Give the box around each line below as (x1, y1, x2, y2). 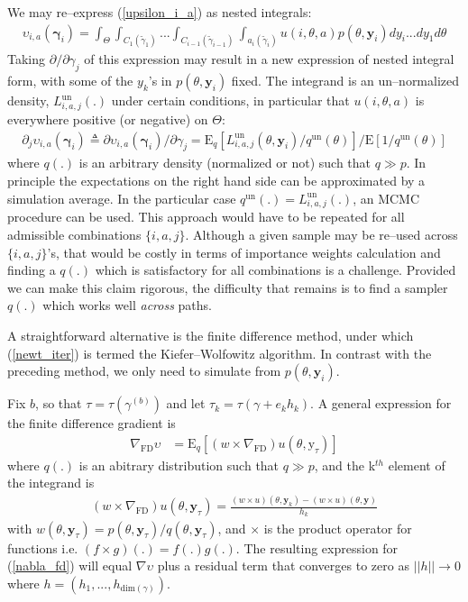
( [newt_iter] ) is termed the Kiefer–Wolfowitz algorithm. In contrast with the (7, 343, 432, 362)
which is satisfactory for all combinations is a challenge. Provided (95, 260, 456, 279)
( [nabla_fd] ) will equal (7, 556, 133, 575)
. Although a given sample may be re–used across (185, 224, 458, 243)
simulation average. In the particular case (7, 188, 236, 207)
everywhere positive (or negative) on (7, 110, 208, 129)
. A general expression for (310, 394, 452, 413)
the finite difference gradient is (7, 414, 176, 433)
